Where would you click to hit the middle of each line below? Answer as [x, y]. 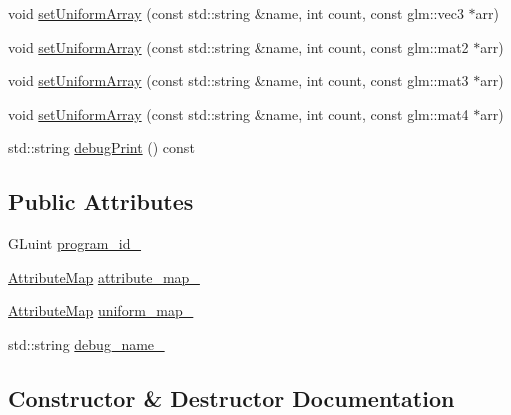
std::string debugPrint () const [101, 147]
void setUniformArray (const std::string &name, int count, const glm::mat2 [238, 46]
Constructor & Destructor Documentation [231, 397]
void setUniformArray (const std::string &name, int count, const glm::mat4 [238, 113]
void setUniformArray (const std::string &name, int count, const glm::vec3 [236, 13]
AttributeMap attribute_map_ [104, 276]
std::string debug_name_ [86, 343]
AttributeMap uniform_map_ [101, 310]
